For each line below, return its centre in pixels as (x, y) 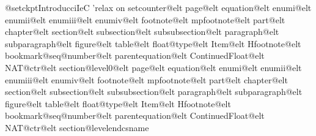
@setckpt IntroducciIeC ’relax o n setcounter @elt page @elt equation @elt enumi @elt (158, 7)
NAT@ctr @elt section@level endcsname (77, 127)
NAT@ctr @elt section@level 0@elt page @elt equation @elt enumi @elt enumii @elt (153, 67)
